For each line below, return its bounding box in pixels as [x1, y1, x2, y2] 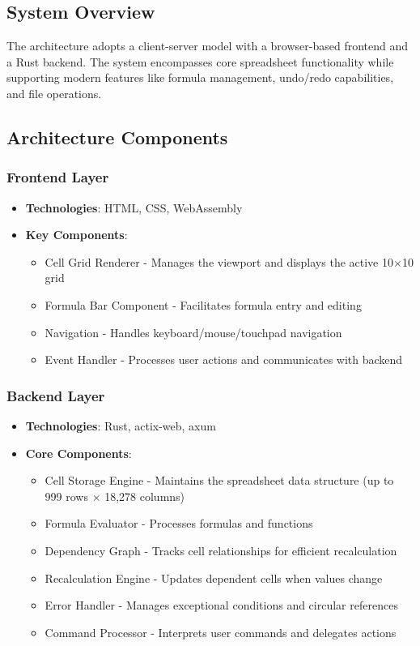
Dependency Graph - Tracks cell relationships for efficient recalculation [45, 541, 397, 558]
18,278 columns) [104, 487, 185, 504]
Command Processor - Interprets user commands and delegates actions [45, 623, 397, 640]
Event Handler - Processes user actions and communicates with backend [45, 351, 403, 368]
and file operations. [6, 84, 102, 101]
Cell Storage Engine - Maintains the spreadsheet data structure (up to [45, 472, 394, 489]
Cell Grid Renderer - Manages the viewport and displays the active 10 [45, 253, 393, 270]
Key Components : [25, 226, 128, 243]
